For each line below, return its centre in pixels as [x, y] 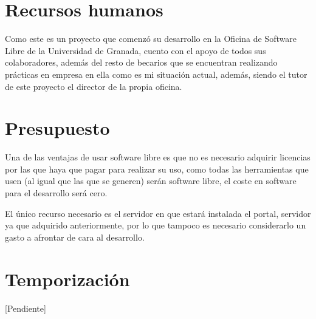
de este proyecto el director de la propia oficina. [94, 86]
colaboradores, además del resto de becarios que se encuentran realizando [141, 62]
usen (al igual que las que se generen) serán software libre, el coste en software [151, 181]
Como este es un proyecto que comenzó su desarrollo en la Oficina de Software [151, 39]
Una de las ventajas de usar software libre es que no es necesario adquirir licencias [158, 157]
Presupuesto [57, 128]
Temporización [67, 279]
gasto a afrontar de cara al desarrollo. [75, 237]
